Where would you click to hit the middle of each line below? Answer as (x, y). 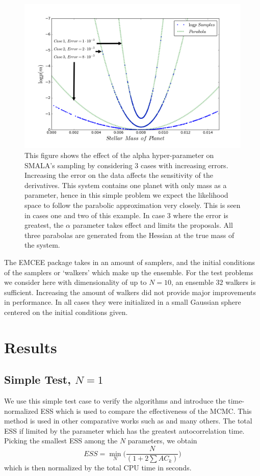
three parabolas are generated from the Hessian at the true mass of (129, 235)
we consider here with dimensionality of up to (75, 282)
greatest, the (44, 225)
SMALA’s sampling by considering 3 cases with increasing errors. (126, 165)
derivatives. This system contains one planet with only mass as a (126, 185)
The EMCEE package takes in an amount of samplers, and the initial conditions (130, 262)
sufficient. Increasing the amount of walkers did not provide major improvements (130, 292)
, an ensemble (192, 282)
